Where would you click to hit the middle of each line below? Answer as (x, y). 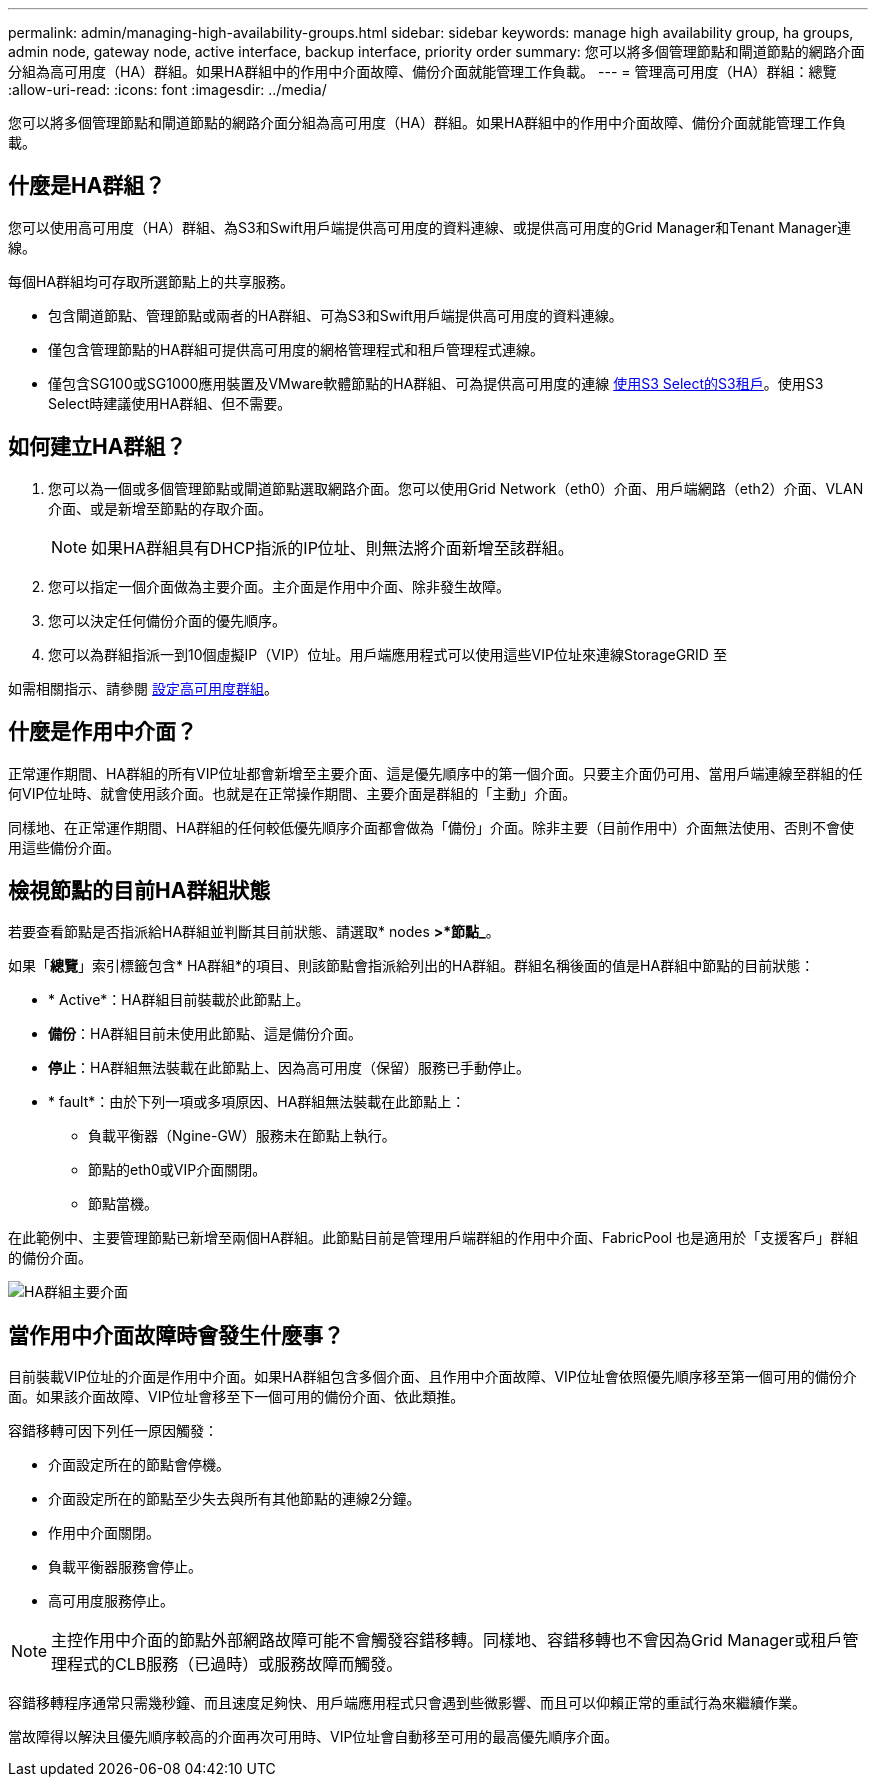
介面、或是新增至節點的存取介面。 (160, 508)
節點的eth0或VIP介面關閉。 (177, 1170)
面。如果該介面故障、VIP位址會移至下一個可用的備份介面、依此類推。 (236, 1397)
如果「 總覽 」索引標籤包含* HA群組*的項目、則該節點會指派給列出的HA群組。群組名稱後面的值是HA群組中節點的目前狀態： (411, 966)
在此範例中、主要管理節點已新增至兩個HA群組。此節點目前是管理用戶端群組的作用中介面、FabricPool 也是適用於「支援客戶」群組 (433, 1238)
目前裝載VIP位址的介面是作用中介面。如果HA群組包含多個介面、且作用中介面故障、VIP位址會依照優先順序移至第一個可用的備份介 (432, 1377)
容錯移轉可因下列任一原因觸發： (113, 1431)
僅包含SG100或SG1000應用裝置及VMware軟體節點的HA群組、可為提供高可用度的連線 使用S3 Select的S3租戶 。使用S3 (436, 383)
